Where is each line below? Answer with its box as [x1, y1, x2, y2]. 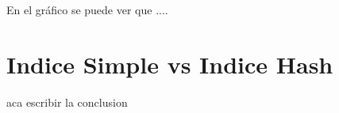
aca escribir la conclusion [6, 93, 128, 110]
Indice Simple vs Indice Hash [6, 47, 333, 80]
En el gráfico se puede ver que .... [6, 2, 168, 17]
